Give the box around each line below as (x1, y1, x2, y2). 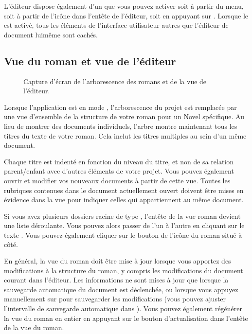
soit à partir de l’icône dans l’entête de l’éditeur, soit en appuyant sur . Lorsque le (4, 10, 249, 20)
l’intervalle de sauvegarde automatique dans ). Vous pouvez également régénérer (4, 303, 243, 314)
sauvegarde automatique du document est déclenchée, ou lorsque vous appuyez (4, 284, 238, 294)
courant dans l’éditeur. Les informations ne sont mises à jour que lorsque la (4, 275, 229, 285)
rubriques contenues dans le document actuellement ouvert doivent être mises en (4, 185, 244, 195)
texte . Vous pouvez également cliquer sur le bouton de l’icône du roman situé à (4, 229, 242, 240)
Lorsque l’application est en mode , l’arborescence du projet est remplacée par (4, 102, 237, 112)
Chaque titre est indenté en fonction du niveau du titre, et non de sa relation (4, 156, 234, 166)
